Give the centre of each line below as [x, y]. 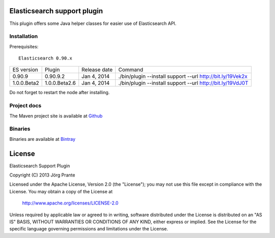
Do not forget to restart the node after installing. [60, 93]
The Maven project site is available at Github [56, 116]
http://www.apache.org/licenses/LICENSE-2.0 [70, 203]
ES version [25, 70]
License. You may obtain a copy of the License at [61, 191]
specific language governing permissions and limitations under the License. [89, 229]
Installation [24, 37]
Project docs [25, 106]
